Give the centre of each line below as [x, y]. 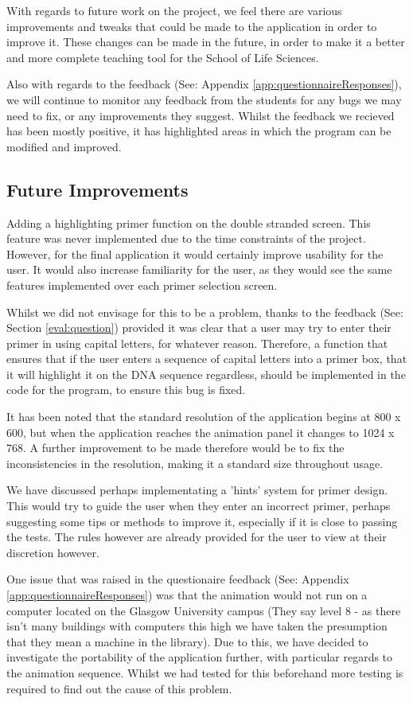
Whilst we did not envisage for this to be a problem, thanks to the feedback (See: [205, 312]
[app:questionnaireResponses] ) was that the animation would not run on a [187, 595]
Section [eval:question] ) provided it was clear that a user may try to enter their [199, 328]
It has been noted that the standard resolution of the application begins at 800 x [204, 417]
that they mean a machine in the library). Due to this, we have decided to [187, 641]
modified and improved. [64, 146]
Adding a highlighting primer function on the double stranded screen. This [189, 222]
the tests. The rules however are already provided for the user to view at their [197, 537]
